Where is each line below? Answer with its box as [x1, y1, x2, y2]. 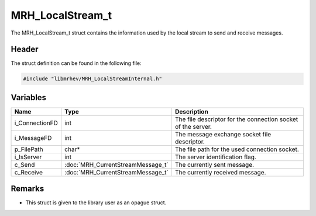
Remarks [11, 184, 44, 194]
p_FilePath [14, 145, 43, 153]
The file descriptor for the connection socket [174, 115, 298, 123]
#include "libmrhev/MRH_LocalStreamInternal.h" [23, 76, 162, 82]
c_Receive [14, 168, 43, 176]
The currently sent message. [174, 160, 255, 169]
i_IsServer [14, 153, 42, 161]
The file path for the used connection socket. [174, 145, 300, 153]
